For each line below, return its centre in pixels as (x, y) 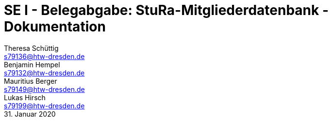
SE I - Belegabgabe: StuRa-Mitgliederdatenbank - (166, 10)
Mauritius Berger (31, 81)
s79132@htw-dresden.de (44, 73)
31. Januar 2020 (30, 114)
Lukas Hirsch (25, 97)
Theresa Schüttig (31, 48)
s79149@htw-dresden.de (44, 89)
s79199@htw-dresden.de (44, 106)
